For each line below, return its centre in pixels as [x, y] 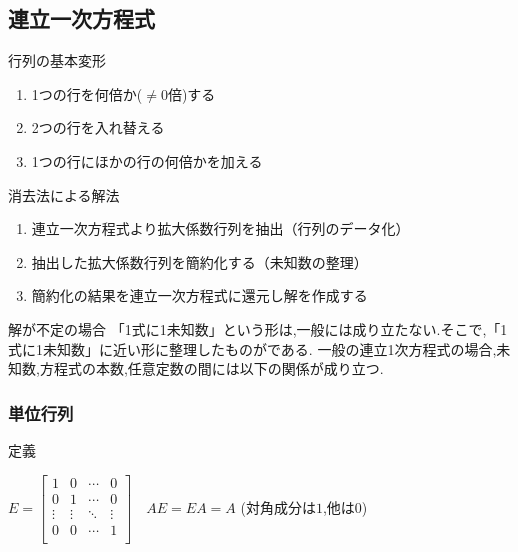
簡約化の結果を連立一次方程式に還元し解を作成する [199, 295]
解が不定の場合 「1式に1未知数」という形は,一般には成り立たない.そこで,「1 [258, 328]
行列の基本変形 [57, 60]
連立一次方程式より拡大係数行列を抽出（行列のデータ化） [220, 228]
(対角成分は [278, 506]
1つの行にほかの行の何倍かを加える [147, 160]
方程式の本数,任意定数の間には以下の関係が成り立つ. [211, 368]
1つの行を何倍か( [87, 93]
